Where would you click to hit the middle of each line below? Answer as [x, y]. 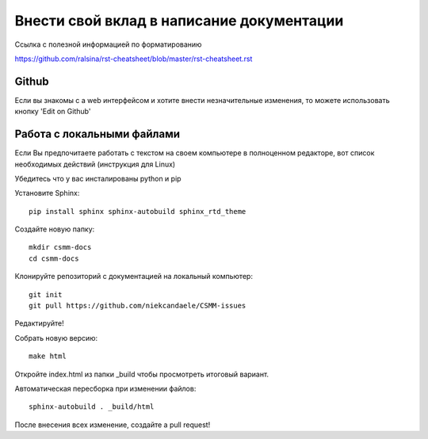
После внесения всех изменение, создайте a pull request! [113, 425]
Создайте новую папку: [55, 229]
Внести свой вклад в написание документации [179, 21]
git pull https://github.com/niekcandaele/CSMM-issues [138, 306]
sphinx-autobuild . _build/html [92, 407]
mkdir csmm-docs [60, 247]
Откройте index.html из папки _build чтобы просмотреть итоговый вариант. [142, 374]
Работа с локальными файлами [97, 134]
